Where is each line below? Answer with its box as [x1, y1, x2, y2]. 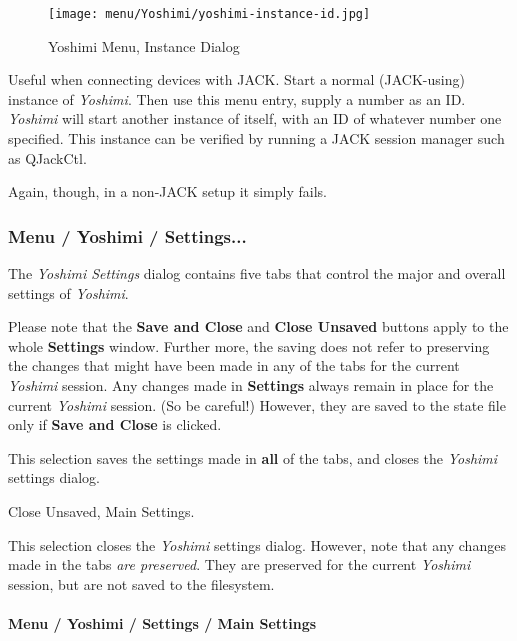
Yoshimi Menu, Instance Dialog [48, 35, 240, 56]
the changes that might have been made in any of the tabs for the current [8, 355, 460, 376]
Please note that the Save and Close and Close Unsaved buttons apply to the [8, 316, 509, 337]
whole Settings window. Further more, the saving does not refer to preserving [8, 335, 490, 356]
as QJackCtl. [8, 147, 87, 168]
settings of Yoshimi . [8, 282, 129, 303]
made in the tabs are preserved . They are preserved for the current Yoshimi [8, 554, 471, 575]
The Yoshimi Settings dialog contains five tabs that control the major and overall [8, 263, 506, 284]
